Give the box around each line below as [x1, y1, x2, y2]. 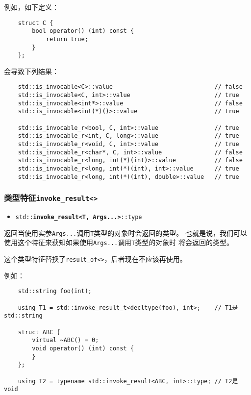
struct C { [18, 19, 53, 26]
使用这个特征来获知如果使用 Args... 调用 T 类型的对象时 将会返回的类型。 [4, 237, 233, 247]
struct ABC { [18, 328, 60, 336]
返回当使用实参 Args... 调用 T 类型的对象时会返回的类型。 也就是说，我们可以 [4, 227, 247, 238]
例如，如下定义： [4, 2, 59, 12]
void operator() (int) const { [32, 345, 134, 352]
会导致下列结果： [4, 66, 59, 76]
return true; [46, 35, 88, 43]
